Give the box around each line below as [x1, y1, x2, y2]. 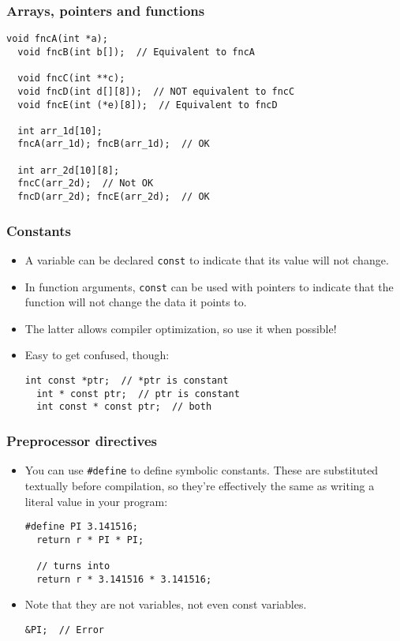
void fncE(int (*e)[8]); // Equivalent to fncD [17, 99, 278, 111]
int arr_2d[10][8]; [17, 164, 120, 176]
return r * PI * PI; [36, 534, 144, 545]
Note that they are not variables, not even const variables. [24, 596, 307, 613]
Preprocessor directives [6, 430, 158, 450]
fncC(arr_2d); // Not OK [17, 178, 154, 189]
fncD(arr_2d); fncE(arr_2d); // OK [17, 191, 210, 203]
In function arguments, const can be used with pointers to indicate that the [24, 278, 394, 294]
